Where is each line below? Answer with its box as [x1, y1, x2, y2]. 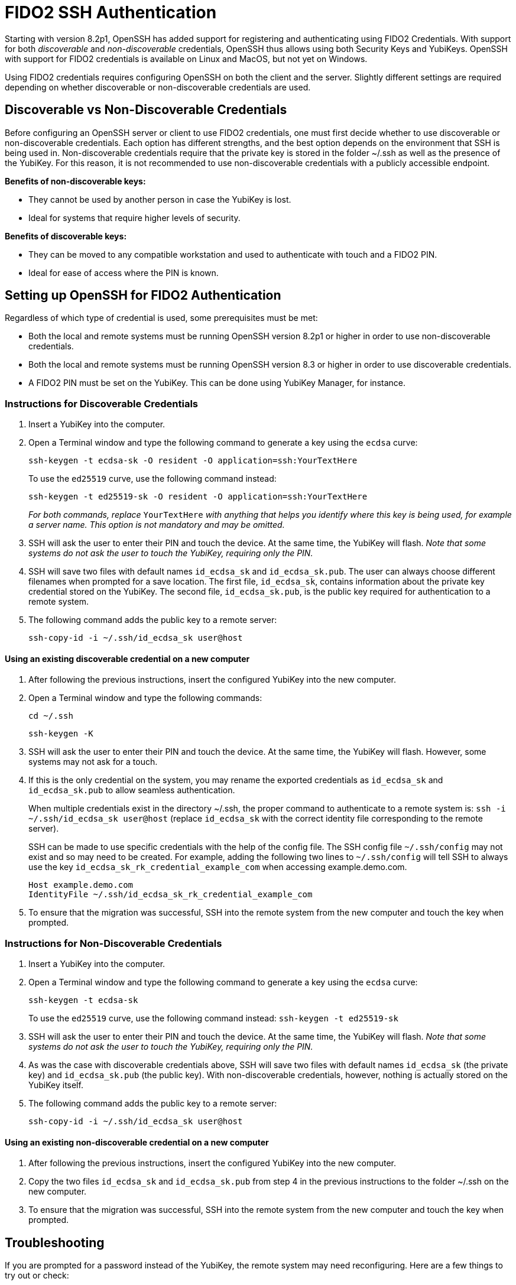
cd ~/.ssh [28, 711, 73, 721]
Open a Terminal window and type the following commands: [28, 693, 262, 703]
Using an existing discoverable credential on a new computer [5, 653, 250, 664]
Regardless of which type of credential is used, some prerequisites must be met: [5, 313, 318, 323]
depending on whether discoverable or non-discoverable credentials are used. [5, 82, 311, 92]
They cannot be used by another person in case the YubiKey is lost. [28, 194, 291, 205]
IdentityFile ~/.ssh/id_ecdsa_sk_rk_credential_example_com [28, 890, 313, 900]
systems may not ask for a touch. [28, 757, 158, 767]
